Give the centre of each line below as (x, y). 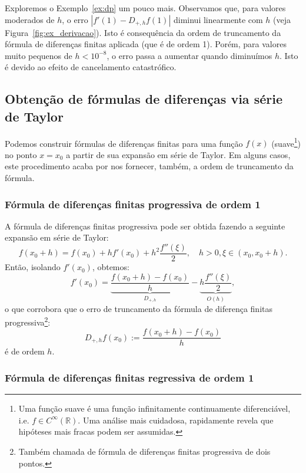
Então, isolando (33, 267)
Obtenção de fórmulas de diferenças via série (144, 99)
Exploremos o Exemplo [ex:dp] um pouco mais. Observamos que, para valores (145, 8)
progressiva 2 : (28, 321)
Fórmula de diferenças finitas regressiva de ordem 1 (129, 377)
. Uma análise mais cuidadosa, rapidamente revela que (176, 420)
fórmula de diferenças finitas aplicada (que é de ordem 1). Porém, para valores (146, 44)
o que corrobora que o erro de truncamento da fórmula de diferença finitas (139, 308)
